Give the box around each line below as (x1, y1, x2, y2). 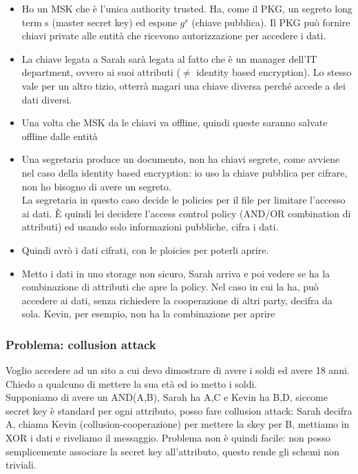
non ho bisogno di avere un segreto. (21, 179, 171, 193)
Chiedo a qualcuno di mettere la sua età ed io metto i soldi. (6, 376, 257, 391)
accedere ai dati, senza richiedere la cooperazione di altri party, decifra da (21, 293, 333, 307)
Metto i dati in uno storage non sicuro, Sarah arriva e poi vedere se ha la (21, 266, 330, 280)
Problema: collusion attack (6, 335, 156, 353)
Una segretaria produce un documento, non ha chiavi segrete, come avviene (21, 152, 340, 166)
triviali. (6, 457, 36, 472)
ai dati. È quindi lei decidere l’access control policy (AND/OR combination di (21, 206, 351, 220)
